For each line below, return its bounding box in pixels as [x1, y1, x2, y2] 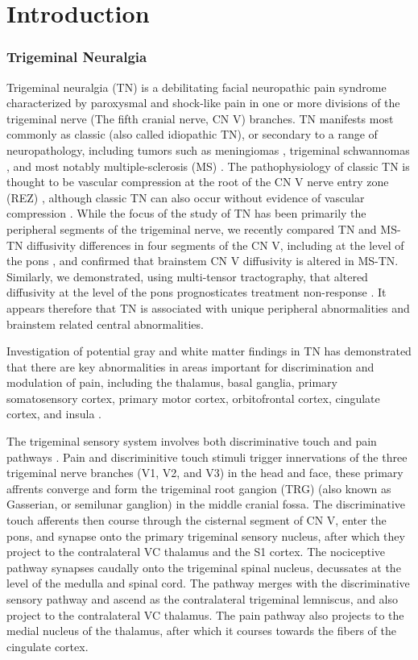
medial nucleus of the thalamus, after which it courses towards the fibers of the [6, 622, 396, 639]
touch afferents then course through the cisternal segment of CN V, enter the [6, 512, 387, 529]
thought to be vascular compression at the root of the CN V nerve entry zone [6, 173, 389, 190]
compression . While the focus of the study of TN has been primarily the [6, 205, 366, 222]
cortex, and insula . [6, 405, 101, 422]
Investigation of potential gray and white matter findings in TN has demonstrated [6, 342, 412, 359]
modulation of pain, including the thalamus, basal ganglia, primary [6, 374, 337, 391]
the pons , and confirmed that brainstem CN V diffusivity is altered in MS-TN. [6, 252, 399, 269]
